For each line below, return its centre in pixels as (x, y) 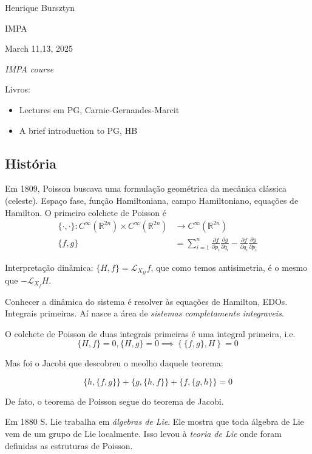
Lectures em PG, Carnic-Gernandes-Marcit (99, 109)
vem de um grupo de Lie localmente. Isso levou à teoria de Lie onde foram (144, 434)
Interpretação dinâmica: (49, 267)
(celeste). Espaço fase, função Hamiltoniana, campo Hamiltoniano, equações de (152, 200)
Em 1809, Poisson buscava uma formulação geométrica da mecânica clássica (146, 188)
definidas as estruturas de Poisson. (69, 445)
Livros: (18, 89)
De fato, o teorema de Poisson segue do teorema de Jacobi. (114, 401)
